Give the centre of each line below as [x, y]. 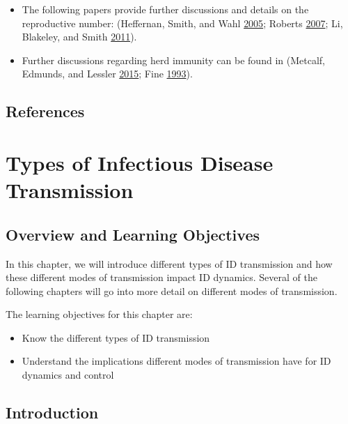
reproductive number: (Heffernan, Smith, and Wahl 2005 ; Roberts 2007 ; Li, [182, 23]
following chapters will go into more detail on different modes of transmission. [172, 290]
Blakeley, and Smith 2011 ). [79, 37]
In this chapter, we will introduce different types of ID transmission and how [169, 263]
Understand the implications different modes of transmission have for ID [176, 361]
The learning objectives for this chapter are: [99, 314]
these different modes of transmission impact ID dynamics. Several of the [161, 277]
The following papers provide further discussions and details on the [165, 9]
